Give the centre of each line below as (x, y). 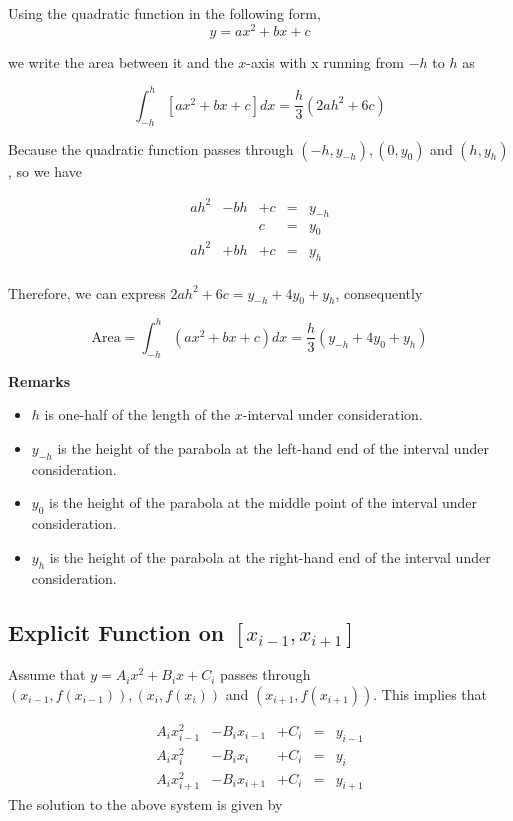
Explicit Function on (116, 631)
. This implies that (430, 693)
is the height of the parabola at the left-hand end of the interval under (273, 447)
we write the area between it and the (121, 61)
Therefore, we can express (87, 292)
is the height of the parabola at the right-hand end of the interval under (270, 556)
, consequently (379, 292)
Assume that (47, 674)
